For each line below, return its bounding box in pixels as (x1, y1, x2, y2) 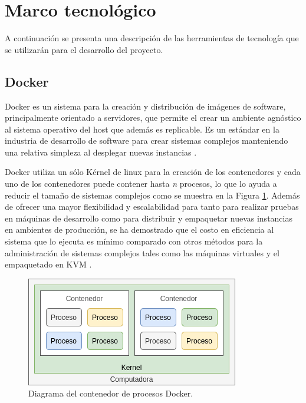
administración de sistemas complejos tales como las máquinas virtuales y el (5, 246, 279, 259)
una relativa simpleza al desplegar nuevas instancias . (5, 146, 197, 158)
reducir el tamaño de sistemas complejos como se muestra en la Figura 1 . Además (5, 189, 300, 201)
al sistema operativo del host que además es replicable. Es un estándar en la (5, 123, 279, 135)
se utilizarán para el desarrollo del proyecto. (5, 43, 163, 55)
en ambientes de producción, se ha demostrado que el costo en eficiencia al (5, 223, 274, 236)
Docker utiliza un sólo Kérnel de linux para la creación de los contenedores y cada (5, 166, 301, 178)
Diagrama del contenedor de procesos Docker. (28, 387, 193, 399)
